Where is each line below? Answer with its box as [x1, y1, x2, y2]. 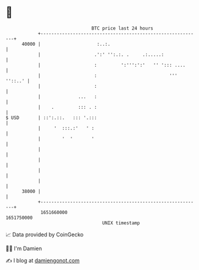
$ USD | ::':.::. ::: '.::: [5, 114, 97, 121]
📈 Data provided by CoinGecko [5, 231, 84, 238]
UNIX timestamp [102, 219, 140, 226]
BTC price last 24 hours [91, 25, 153, 31]
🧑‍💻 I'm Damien [5, 245, 43, 252]
